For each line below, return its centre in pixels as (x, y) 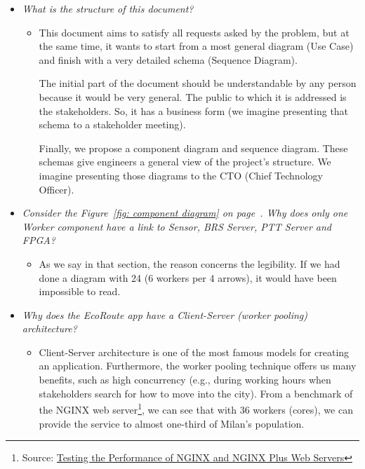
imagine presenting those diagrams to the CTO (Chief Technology (181, 175)
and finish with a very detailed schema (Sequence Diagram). (168, 59)
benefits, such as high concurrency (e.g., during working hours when (185, 380)
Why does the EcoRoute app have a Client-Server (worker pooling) (165, 314)
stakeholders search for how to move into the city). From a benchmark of (196, 393)
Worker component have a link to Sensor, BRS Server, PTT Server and (177, 226)
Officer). (57, 189)
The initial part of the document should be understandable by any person (198, 83)
